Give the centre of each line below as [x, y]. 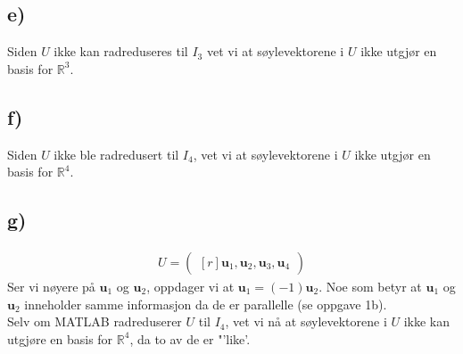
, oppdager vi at [190, 287]
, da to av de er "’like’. [190, 338]
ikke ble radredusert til [116, 154]
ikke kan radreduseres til [121, 51]
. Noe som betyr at [370, 287]
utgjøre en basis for [60, 338]
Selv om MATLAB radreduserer [95, 321]
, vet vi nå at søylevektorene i [306, 321]
